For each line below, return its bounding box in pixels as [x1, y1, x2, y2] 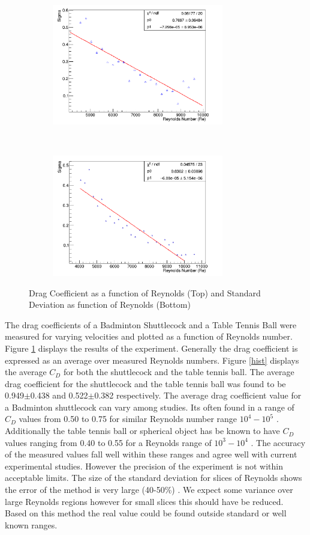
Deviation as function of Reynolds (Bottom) [29, 298, 191, 311]
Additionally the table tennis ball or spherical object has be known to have [5, 424, 280, 437]
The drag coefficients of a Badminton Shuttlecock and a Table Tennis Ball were [5, 318, 297, 331]
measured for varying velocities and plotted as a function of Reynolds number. [5, 330, 293, 343]
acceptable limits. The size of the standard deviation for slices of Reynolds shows [5, 471, 302, 484]
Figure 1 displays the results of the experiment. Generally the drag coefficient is [5, 341, 298, 354]
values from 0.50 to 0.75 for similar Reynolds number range [19, 412, 237, 425]
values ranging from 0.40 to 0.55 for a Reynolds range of [5, 436, 212, 448]
